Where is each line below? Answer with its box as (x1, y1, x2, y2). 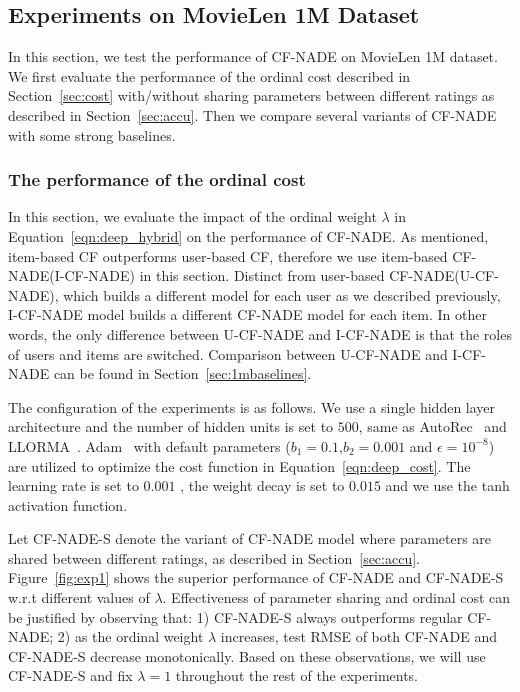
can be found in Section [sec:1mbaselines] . (53, 363, 312, 384)
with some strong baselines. (8, 124, 176, 145)
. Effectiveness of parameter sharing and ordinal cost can (162, 587, 511, 608)
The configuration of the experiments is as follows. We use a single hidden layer (8, 396, 496, 417)
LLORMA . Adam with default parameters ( (8, 435, 291, 456)
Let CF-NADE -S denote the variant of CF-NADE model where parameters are (8, 528, 492, 549)
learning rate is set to (8, 475, 139, 496)
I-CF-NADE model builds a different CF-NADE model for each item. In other (8, 304, 487, 325)
